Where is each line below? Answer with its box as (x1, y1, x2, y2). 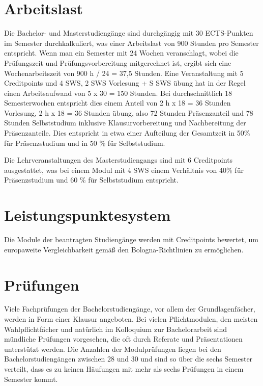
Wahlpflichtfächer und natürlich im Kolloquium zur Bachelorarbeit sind (4, 323, 227, 334)
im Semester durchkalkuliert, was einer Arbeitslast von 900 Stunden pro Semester (4, 37, 259, 48)
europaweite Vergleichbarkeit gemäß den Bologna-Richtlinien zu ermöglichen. (4, 244, 244, 254)
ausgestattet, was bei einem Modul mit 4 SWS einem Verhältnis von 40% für (4, 164, 244, 175)
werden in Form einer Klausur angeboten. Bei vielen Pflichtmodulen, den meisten (4, 314, 258, 324)
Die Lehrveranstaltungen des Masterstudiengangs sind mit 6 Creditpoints (4, 155, 233, 165)
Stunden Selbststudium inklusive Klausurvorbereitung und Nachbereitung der (4, 117, 246, 128)
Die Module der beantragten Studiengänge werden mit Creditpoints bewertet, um (4, 234, 258, 245)
